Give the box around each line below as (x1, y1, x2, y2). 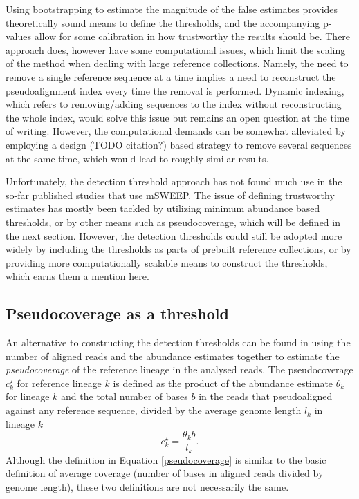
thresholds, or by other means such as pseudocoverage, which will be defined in (6, 214, 340, 229)
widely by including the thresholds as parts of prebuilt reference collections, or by (6, 242, 351, 256)
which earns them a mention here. (6, 269, 149, 283)
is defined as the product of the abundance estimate (113, 375, 333, 390)
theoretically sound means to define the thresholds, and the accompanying (6, 15, 320, 30)
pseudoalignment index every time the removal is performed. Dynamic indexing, (6, 83, 344, 97)
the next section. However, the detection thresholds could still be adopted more (6, 228, 342, 243)
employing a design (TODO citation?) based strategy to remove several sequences (6, 137, 352, 151)
